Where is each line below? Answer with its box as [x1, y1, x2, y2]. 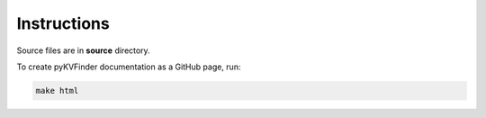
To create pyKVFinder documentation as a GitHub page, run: [16, 61, 241, 72]
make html [35, 86, 79, 95]
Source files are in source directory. [16, 45, 150, 56]
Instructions [16, 14, 110, 33]
